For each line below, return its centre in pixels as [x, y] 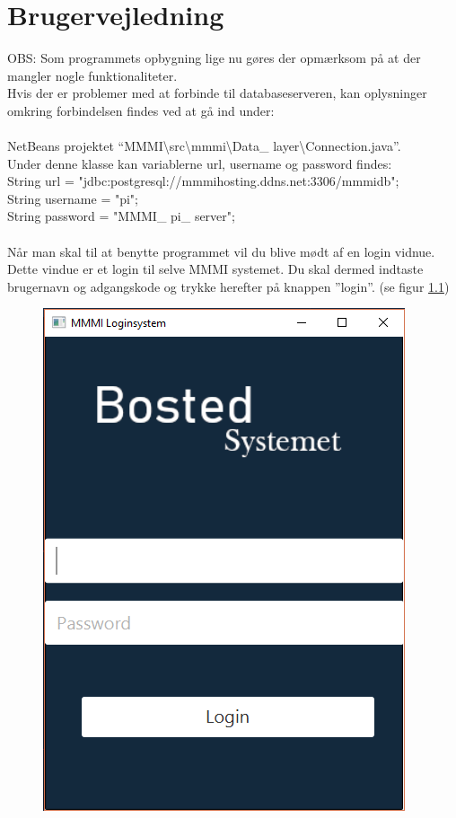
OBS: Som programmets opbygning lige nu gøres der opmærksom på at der [214, 58]
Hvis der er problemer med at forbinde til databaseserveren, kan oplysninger [217, 93]
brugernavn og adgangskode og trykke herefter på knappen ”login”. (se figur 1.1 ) [228, 286]
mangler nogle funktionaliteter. [92, 75]
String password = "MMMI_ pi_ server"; [121, 216]
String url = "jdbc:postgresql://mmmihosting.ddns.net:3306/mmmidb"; [203, 181]
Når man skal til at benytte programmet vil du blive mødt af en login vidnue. [221, 251]
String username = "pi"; [73, 198]
